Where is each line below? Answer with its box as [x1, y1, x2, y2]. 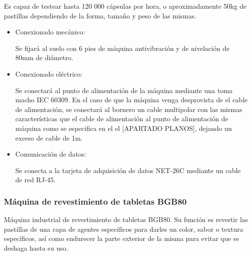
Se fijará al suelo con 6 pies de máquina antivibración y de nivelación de [15, 43, 230, 53]
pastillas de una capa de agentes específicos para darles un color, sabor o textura [4, 224, 243, 234]
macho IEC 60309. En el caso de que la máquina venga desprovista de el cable [15, 95, 248, 105]
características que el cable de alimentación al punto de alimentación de [15, 113, 228, 124]
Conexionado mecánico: [15, 27, 85, 37]
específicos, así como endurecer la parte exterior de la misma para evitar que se [4, 233, 239, 243]
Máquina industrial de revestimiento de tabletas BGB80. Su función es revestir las [4, 214, 248, 224]
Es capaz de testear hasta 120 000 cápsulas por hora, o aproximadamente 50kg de [4, 1, 247, 11]
